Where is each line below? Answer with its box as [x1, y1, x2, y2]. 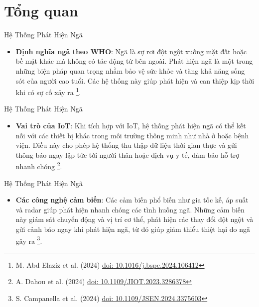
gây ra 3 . [15, 234, 42, 246]
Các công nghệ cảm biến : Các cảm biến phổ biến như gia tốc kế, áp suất [15, 195, 249, 205]
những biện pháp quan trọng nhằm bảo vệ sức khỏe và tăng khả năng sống [15, 65, 245, 76]
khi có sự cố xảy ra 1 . [15, 86, 81, 97]
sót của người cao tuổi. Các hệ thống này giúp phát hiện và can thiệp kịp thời [15, 75, 255, 86]
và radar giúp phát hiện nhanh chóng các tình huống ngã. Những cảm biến [15, 204, 245, 214]
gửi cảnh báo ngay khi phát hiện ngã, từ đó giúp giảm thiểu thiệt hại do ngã [15, 223, 251, 234]
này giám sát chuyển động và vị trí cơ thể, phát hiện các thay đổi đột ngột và [15, 214, 254, 224]
